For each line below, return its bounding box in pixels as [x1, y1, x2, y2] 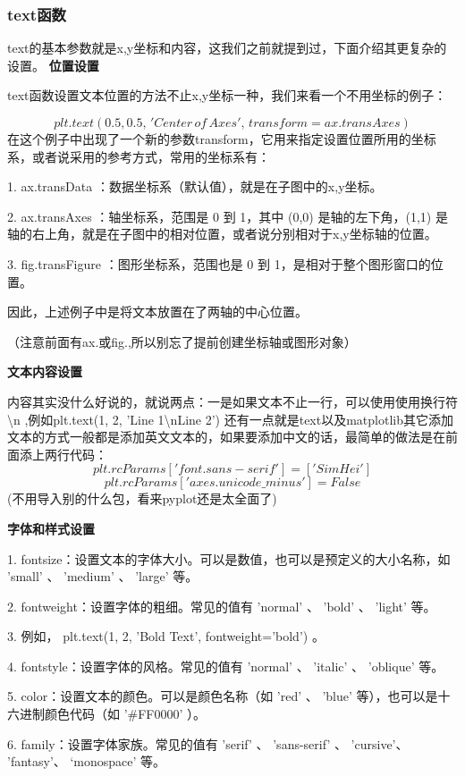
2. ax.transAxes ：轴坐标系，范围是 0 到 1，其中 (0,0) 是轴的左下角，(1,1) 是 [7, 207, 448, 225]
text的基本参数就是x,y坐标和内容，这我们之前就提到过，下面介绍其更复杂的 [7, 38, 447, 57]
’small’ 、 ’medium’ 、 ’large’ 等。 [7, 567, 199, 586]
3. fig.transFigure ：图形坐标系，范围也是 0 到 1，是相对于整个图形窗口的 [7, 254, 431, 273]
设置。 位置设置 [7, 55, 99, 74]
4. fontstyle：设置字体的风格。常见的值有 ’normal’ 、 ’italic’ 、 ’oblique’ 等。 [7, 656, 444, 675]
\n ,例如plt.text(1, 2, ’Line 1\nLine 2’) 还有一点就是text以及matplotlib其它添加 [7, 409, 453, 428]
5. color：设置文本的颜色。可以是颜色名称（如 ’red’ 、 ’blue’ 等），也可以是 [7, 687, 438, 705]
